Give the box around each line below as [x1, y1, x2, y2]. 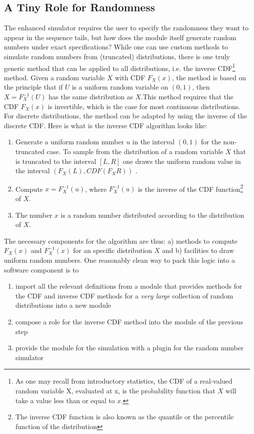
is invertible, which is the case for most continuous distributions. [47, 101, 241, 111]
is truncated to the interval [15, 156, 96, 166]
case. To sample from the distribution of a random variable [46, 146, 223, 156]
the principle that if [4, 82, 63, 92]
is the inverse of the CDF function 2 [138, 182, 243, 194]
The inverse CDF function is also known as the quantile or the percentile [15, 411, 234, 422]
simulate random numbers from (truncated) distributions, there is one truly [4, 51, 230, 61]
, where [85, 183, 107, 194]
